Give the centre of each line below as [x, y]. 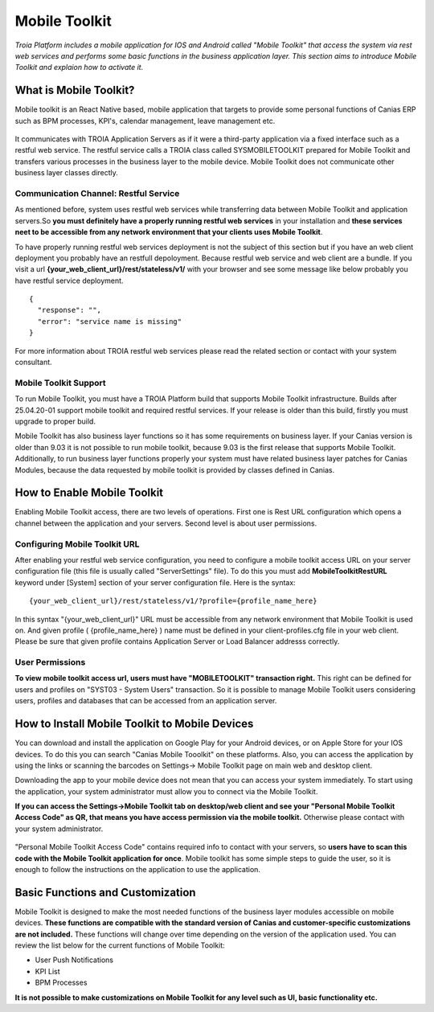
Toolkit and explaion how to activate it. [79, 68]
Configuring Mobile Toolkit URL [77, 544]
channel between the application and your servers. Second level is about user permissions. [166, 523]
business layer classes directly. [66, 173]
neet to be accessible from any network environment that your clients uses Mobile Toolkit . [169, 232]
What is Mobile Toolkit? [75, 90]
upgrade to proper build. [55, 421]
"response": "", [70, 310]
